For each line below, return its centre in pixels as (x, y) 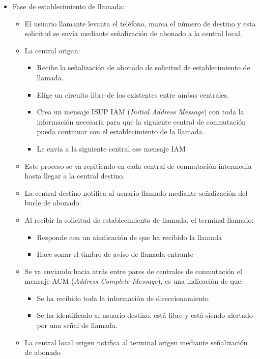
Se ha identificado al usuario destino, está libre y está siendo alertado (145, 315)
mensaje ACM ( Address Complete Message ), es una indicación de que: (134, 281)
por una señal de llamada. (77, 325)
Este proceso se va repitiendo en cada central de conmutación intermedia (138, 166)
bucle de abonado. (53, 203)
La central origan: (52, 50)
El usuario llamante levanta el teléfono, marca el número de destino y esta (140, 23)
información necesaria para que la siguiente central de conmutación (141, 121)
